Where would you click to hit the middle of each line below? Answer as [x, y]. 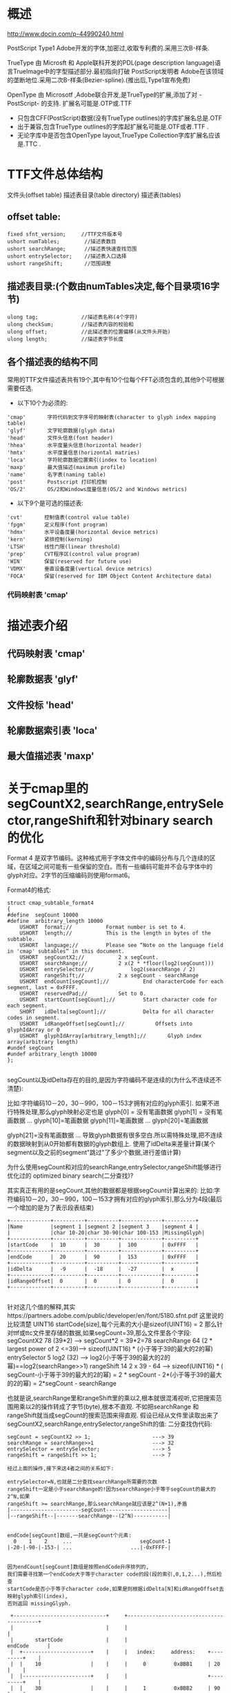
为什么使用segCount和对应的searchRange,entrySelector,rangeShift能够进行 [114, 1167]
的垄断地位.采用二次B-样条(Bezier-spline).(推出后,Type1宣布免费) [99, 79]
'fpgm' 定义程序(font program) [58, 525]
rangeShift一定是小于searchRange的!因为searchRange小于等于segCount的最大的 [111, 1489]
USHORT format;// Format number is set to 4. [103, 927]
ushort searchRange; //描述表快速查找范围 [72, 249]
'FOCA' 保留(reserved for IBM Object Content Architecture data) [110, 576]
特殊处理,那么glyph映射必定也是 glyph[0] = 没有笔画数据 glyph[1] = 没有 [115, 1112]
